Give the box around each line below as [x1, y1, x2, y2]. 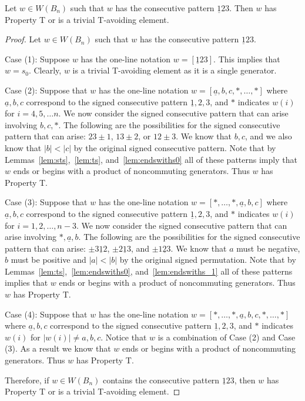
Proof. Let [5, 33, 41, 45]
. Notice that [100, 330, 147, 343]
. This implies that [213, 52, 280, 65]
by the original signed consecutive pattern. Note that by [73, 141, 276, 153]
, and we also [245, 130, 292, 142]
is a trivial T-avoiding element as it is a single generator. [72, 64, 277, 76]
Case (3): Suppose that [5, 196, 88, 208]
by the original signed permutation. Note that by [119, 253, 296, 266]
